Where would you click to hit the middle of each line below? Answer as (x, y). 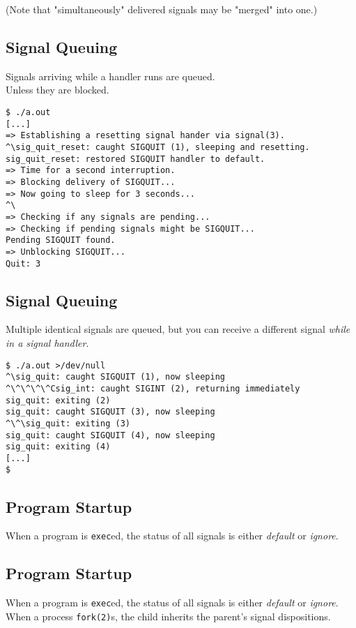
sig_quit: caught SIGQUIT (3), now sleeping (110, 412)
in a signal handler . (47, 342)
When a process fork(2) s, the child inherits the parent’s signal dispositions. (168, 616)
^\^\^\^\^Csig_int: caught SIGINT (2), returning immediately (153, 388)
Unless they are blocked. (57, 90)
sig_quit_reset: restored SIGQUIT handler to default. (136, 159)
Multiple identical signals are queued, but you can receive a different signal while (178, 329)
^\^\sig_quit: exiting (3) (68, 423)
